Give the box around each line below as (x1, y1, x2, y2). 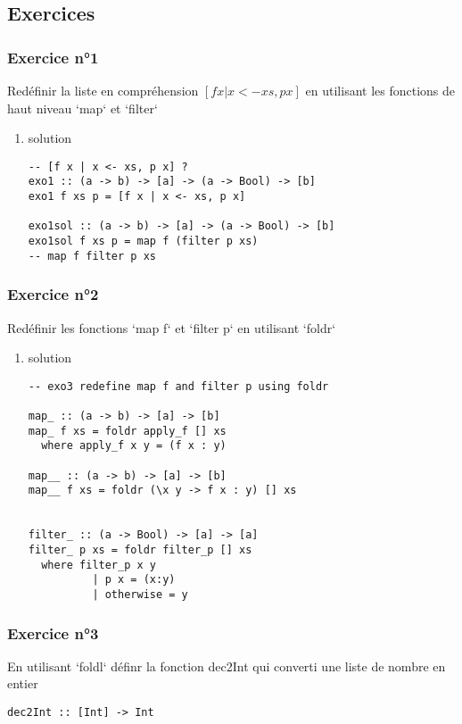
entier (7, 674, 38, 693)
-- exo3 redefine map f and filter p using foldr (28, 379, 329, 393)
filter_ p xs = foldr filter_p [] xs (28, 544, 252, 556)
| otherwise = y (92, 587, 188, 601)
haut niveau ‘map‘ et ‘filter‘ (7, 98, 158, 117)
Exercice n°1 (7, 46, 99, 68)
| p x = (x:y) (92, 573, 176, 587)
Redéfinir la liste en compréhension (7, 81, 199, 99)
